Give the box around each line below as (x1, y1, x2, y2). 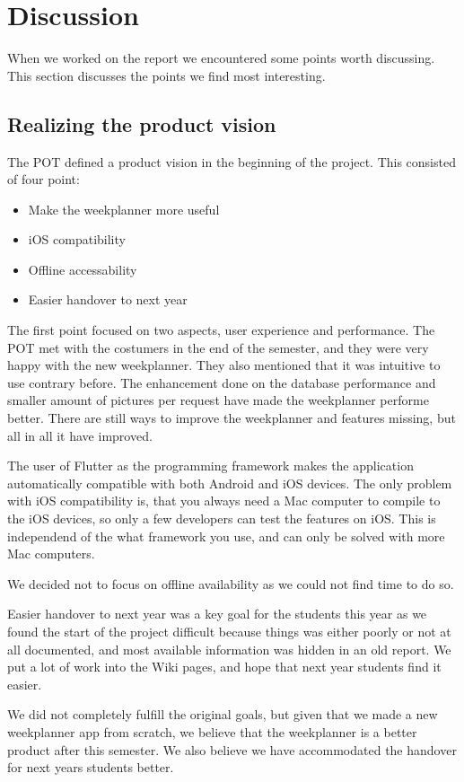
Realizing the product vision (7, 110, 276, 137)
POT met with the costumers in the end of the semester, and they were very (7, 338, 429, 356)
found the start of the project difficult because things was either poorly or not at (7, 621, 451, 640)
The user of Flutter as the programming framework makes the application (7, 456, 414, 475)
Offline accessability (28, 259, 137, 278)
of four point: (7, 170, 80, 189)
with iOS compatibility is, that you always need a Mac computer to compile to (7, 491, 441, 510)
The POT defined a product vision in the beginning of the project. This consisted (7, 152, 456, 171)
